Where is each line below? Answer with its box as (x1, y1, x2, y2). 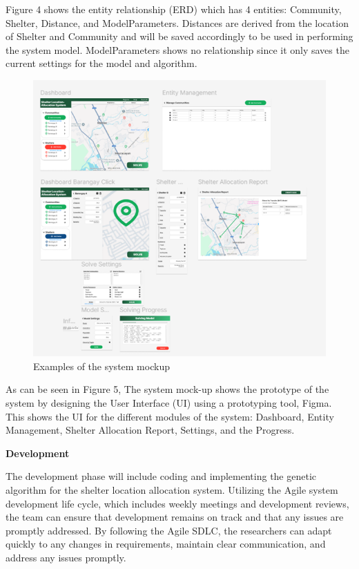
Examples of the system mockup (33, 358, 170, 373)
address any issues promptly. (6, 550, 126, 564)
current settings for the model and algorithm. (6, 56, 197, 70)
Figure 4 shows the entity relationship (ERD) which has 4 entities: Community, (6, 2, 342, 16)
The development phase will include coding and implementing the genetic (6, 469, 317, 483)
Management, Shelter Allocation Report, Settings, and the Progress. (6, 423, 295, 437)
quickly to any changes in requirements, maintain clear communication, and (6, 537, 326, 551)
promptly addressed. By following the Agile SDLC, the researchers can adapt (6, 523, 332, 537)
